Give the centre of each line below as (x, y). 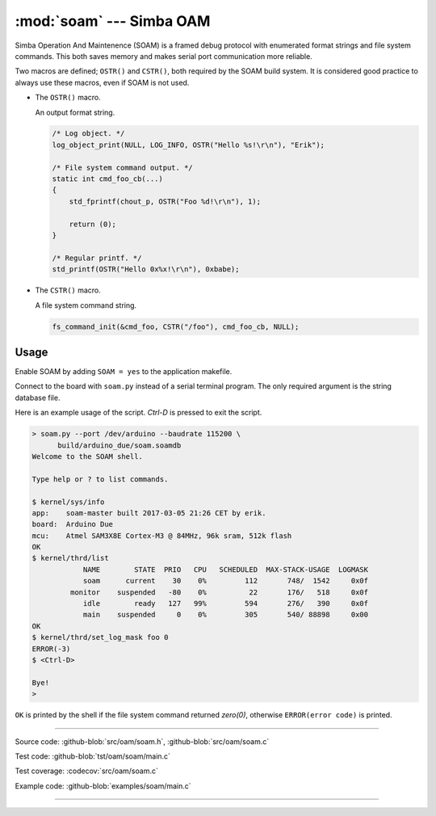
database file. (38, 397)
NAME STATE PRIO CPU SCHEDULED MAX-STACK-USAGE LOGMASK (226, 569)
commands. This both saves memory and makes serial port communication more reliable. (163, 56)
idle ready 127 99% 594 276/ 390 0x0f (226, 604)
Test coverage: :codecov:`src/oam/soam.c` (87, 771)
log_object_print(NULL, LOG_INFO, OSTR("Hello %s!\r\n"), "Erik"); (189, 145)
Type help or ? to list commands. (100, 479)
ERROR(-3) (51, 649)
